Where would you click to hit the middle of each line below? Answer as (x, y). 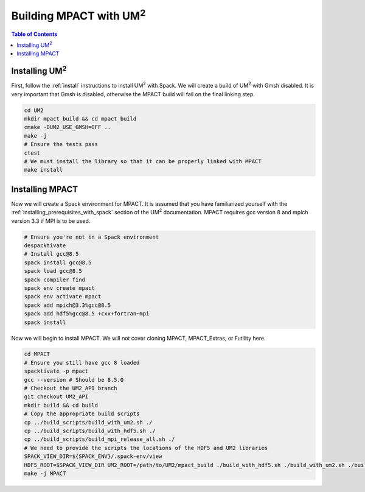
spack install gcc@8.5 (58, 262)
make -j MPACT (45, 473)
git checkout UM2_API (56, 397)
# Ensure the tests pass (61, 144)
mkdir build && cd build (61, 405)
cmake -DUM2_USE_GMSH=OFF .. (68, 127)
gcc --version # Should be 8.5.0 (74, 380)
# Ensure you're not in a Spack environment (92, 237)
